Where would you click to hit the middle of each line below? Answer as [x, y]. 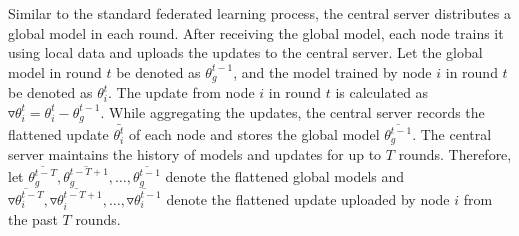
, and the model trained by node [332, 71]
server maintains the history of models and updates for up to [195, 154]
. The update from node [181, 92]
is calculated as [382, 92]
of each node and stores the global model [254, 134]
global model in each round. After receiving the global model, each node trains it [256, 32]
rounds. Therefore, [455, 154]
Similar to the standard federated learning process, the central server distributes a [259, 13]
